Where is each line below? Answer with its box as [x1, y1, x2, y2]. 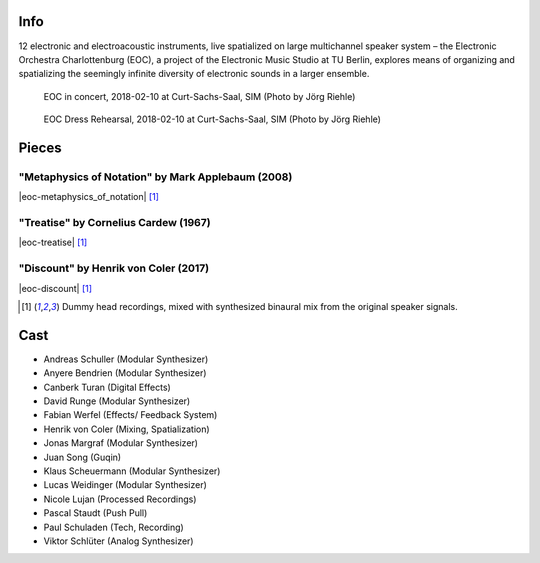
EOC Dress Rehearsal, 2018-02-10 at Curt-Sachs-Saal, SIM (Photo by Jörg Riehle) [43, 113, 382, 125]
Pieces [18, 139, 62, 156]
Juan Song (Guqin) [43, 451, 122, 463]
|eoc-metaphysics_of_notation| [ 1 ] [18, 191, 160, 203]
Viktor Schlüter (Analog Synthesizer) [43, 535, 194, 547]
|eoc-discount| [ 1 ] [18, 282, 93, 294]
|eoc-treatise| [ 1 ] [18, 236, 88, 249]
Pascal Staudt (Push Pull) [43, 507, 148, 519]
